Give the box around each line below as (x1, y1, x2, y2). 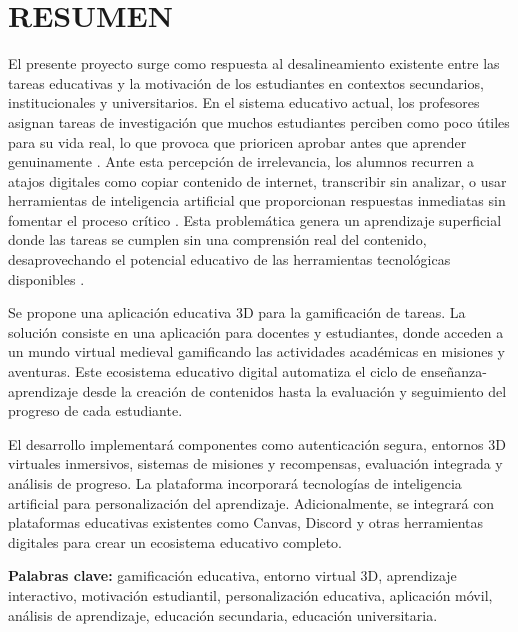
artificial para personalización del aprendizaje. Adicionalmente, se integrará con (8, 492, 495, 513)
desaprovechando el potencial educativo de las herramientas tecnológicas (8, 249, 451, 270)
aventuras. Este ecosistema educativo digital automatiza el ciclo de (8, 361, 417, 382)
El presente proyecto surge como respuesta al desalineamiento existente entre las (8, 53, 500, 74)
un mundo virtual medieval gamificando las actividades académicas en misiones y (8, 341, 506, 362)
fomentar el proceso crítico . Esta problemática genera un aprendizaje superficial (8, 209, 502, 230)
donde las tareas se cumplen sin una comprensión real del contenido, (8, 229, 427, 250)
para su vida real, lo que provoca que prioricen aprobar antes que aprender (8, 131, 467, 152)
